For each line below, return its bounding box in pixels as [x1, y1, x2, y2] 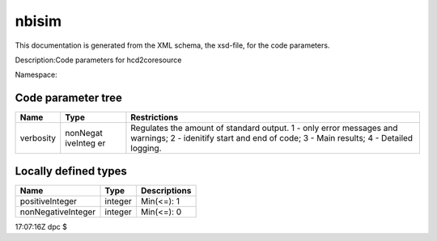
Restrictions [130, 112, 179, 123]
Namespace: [15, 70, 57, 80]
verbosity [19, 133, 57, 144]
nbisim [15, 12, 62, 30]
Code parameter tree [15, 91, 123, 105]
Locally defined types [15, 164, 127, 178]
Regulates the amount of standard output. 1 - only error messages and [130, 122, 398, 133]
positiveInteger [19, 195, 77, 206]
